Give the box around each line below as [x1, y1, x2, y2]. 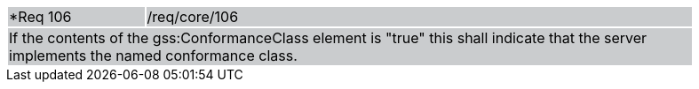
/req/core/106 [147, 8, 239, 26]
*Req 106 [9, 8, 72, 26]
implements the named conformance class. [9, 47, 298, 64]
